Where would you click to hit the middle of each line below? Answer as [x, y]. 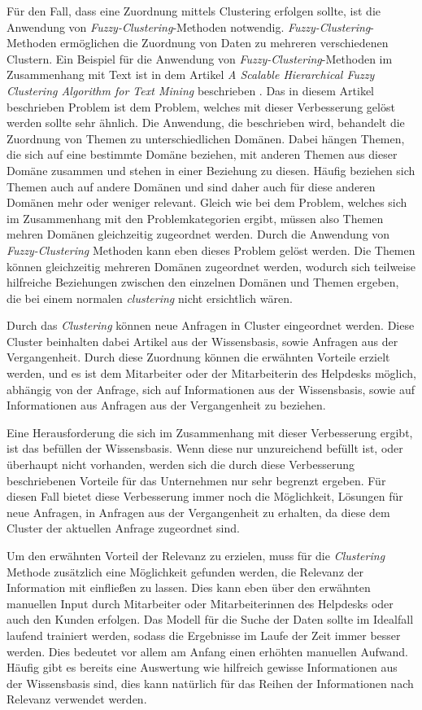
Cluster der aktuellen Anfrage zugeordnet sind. [123, 528]
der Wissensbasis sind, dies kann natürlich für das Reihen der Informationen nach [210, 683]
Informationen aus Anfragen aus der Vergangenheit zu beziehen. [166, 405]
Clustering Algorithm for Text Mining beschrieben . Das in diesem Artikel [191, 90]
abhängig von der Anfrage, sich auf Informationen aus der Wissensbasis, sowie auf [211, 389]
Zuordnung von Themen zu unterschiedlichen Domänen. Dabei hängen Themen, [206, 138]
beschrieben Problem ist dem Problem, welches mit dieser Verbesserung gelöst [201, 106]
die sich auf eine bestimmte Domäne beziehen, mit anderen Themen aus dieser [202, 154]
